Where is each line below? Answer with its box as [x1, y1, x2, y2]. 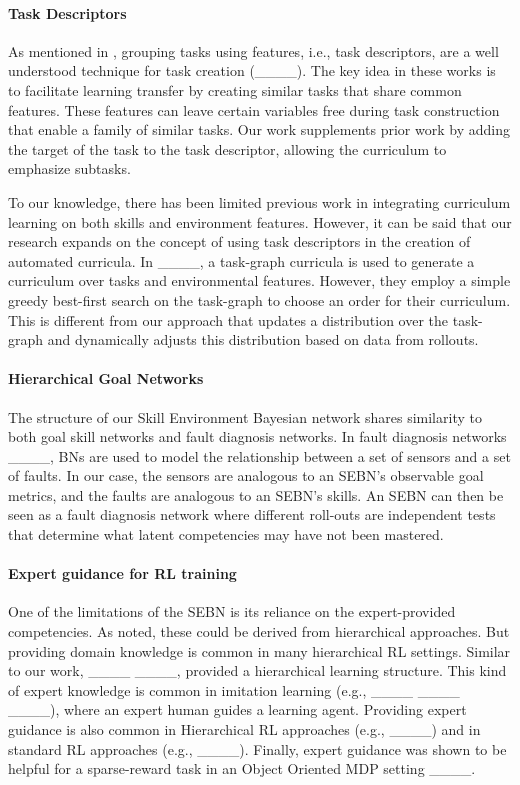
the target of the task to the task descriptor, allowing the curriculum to [8, 138, 447, 159]
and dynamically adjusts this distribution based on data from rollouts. [47, 329, 479, 350]
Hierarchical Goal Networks [8, 368, 204, 389]
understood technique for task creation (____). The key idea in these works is [8, 60, 496, 81]
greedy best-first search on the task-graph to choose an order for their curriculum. [8, 289, 511, 310]
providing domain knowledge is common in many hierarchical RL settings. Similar [8, 640, 511, 661]
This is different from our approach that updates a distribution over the [8, 309, 449, 330]
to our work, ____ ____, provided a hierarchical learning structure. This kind [8, 660, 507, 681]
